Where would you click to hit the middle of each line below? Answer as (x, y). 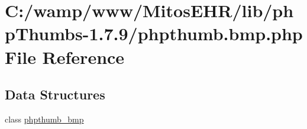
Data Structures (55, 94)
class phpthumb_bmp (44, 119)
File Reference (65, 57)
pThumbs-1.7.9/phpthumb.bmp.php (154, 33)
